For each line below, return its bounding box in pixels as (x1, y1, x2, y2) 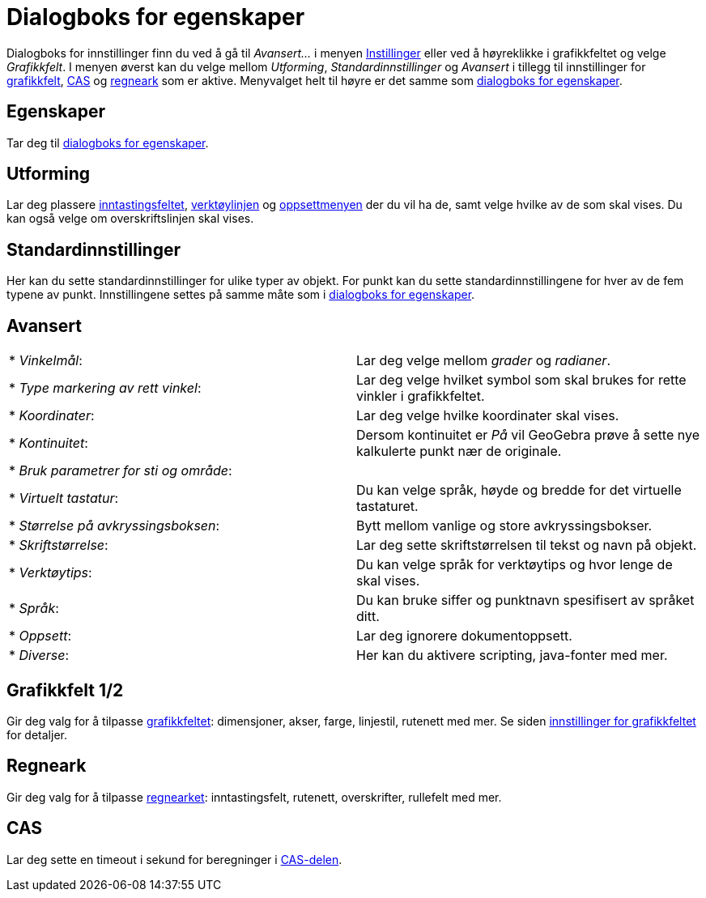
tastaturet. (356, 498, 419, 515)
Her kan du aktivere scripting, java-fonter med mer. (356, 647, 668, 664)
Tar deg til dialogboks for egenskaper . (6, 135, 209, 150)
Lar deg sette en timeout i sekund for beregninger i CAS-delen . (6, 852, 342, 866)
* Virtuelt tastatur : (9, 490, 119, 507)
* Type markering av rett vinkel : (9, 380, 202, 397)
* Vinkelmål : (9, 352, 83, 369)
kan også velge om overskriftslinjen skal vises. (6, 211, 254, 226)
